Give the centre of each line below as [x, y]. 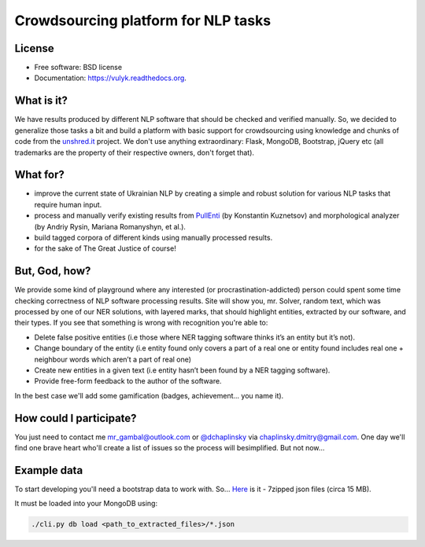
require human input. [68, 204]
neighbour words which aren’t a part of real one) [113, 359]
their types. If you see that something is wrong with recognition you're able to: [141, 323]
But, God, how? [53, 271]
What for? [39, 175]
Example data [49, 470]
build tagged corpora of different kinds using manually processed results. [153, 237]
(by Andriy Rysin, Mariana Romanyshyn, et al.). [110, 226]
